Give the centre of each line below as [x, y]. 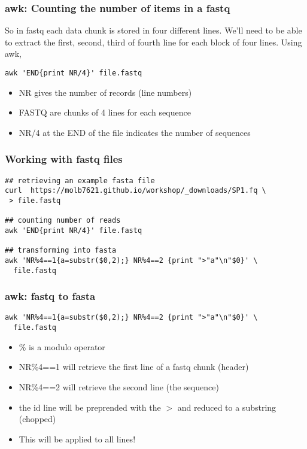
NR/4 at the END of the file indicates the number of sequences [135, 132]
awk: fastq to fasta [50, 296]
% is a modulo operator [62, 346]
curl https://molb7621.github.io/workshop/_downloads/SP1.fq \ [136, 191]
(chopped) [37, 419]
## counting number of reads [63, 221]
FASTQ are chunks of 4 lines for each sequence [105, 112]
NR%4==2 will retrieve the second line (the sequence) [119, 386]
